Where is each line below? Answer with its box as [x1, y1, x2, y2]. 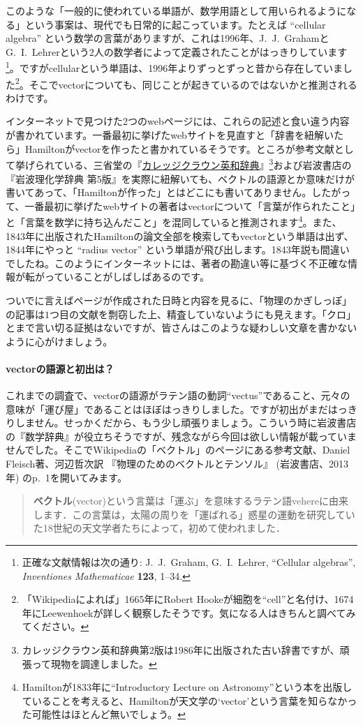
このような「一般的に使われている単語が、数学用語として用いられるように [6, 3, 347, 17]
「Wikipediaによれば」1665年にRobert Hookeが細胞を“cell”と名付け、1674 [22, 592, 354, 606]
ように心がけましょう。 [6, 334, 113, 348]
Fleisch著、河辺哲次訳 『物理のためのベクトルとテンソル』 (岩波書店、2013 [6, 456, 349, 471]
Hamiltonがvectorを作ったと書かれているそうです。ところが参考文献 [24, 141, 334, 156]
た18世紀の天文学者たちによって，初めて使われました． [33, 521, 286, 535]
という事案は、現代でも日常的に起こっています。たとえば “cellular [24, 17, 326, 31]
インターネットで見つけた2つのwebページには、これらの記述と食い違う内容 [6, 114, 350, 128]
